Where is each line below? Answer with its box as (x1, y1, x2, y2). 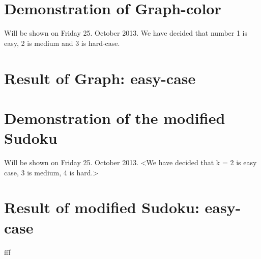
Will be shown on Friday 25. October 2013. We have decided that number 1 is (4, 28, 248, 38)
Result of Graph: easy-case (4, 67, 196, 88)
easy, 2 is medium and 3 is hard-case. (4, 37, 120, 48)
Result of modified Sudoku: (4, 197, 199, 218)
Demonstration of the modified (4, 107, 225, 128)
